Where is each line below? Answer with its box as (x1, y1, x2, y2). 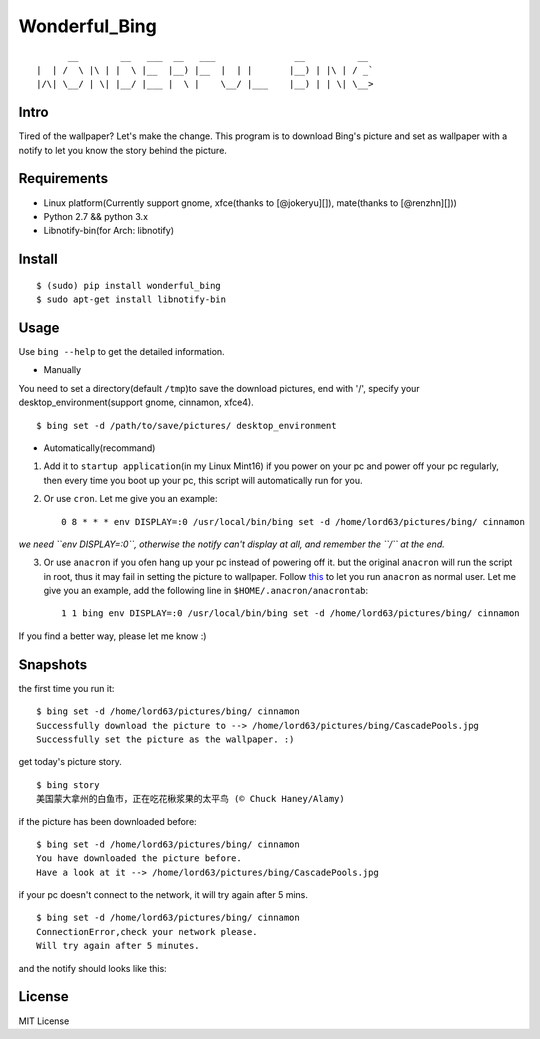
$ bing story (36, 779, 100, 790)
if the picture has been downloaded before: (18, 815, 197, 827)
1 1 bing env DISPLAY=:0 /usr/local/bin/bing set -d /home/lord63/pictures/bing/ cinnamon (61, 608, 520, 619)
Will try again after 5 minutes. (36, 940, 200, 952)
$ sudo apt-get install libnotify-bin (36, 294, 227, 305)
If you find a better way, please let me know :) (18, 630, 207, 642)
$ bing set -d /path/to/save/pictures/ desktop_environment (36, 420, 337, 431)
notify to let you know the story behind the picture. (18, 144, 227, 156)
